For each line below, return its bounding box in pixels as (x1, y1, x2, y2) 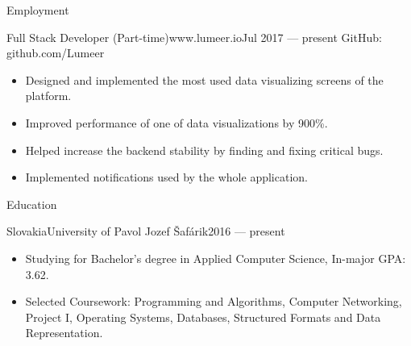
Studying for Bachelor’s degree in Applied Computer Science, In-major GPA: (25, 249, 406, 266)
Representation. (25, 324, 103, 341)
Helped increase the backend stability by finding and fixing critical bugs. (25, 141, 384, 158)
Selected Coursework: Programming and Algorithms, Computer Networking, (25, 293, 402, 310)
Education (6, 195, 57, 212)
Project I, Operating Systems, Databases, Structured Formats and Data (25, 308, 381, 325)
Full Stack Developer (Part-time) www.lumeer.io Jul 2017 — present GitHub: (6, 28, 382, 45)
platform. (25, 87, 72, 104)
